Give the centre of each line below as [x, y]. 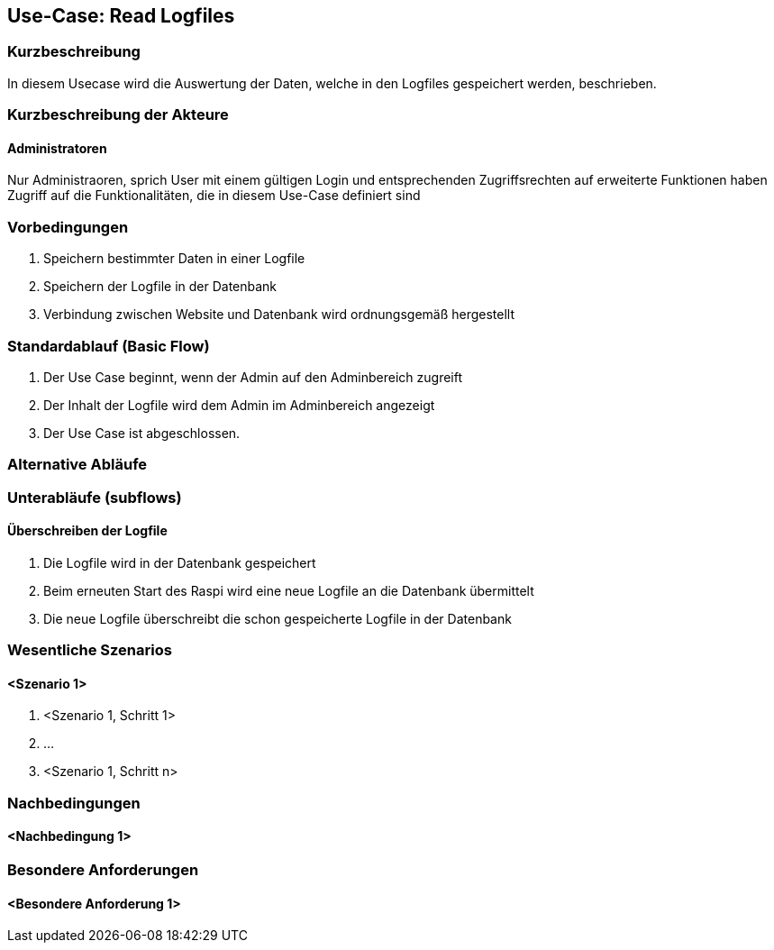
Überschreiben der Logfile [87, 531]
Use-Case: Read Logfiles [121, 16]
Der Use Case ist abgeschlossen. [142, 433]
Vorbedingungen [68, 227]
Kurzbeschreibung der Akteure [118, 115]
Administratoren [57, 148]
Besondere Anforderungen [103, 870]
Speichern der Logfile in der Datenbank [160, 287]
